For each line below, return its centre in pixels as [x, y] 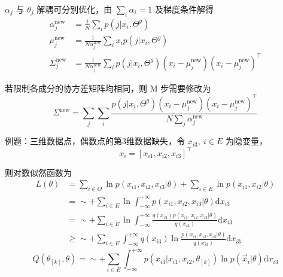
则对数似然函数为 [38, 172]
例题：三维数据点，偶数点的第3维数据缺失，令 [95, 141]
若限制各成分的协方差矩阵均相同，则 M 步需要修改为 [108, 88]
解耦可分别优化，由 [74, 9]
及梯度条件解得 [184, 9]
